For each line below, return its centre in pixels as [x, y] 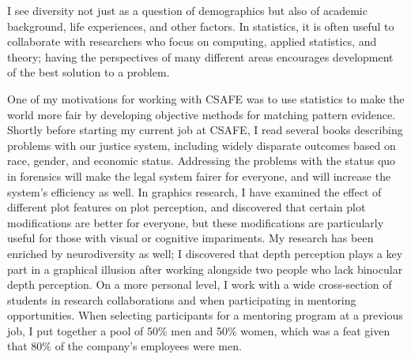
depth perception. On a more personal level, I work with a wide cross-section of [200, 284]
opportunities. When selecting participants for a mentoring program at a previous [205, 315]
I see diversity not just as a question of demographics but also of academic [187, 10]
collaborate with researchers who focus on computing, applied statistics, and [192, 41]
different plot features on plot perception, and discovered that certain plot [187, 207]
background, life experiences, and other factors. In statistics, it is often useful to [201, 26]
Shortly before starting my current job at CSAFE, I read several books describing [205, 130]
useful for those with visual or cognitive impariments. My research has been [190, 238]
